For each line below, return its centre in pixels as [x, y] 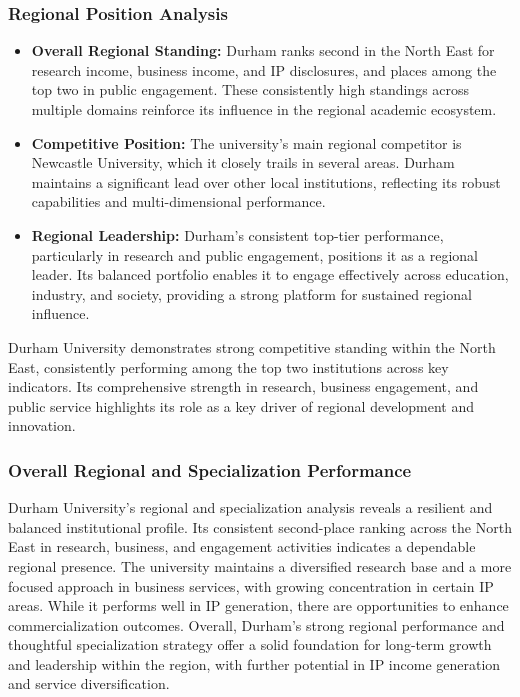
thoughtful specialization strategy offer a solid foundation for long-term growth [250, 644]
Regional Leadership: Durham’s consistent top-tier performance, [237, 234]
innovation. [42, 425]
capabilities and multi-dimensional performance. [178, 201]
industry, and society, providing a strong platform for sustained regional [251, 293]
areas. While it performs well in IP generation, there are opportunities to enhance [258, 605]
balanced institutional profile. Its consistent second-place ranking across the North [260, 526]
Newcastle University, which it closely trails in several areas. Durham [243, 162]
